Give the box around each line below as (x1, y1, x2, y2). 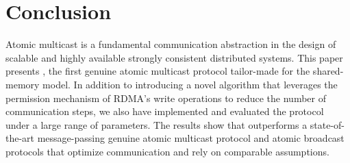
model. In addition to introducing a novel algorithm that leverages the (42, 77, 338, 91)
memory (5, 77, 40, 91)
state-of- (310, 117, 345, 131)
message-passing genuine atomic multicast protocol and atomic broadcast (37, 131, 345, 145)
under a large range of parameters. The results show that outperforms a (5, 117, 308, 131)
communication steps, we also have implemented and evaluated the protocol (5, 104, 324, 118)
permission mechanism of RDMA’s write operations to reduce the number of (5, 90, 327, 105)
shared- (312, 64, 344, 78)
